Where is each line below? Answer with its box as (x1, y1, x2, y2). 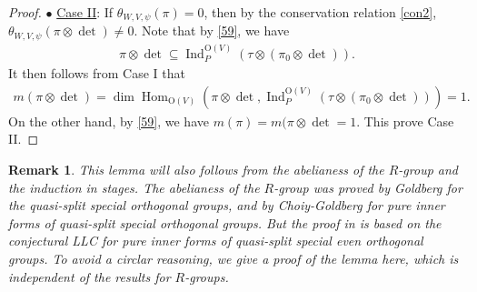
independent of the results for (8, 267, 171, 286)
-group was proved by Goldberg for (273, 177, 462, 196)
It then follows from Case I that (8, 64, 186, 83)
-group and (398, 159, 459, 178)
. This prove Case (356, 111, 454, 130)
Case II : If (56, 3, 114, 21)
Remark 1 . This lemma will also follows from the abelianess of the (8, 159, 384, 178)
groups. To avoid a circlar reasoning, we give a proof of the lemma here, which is (8, 248, 459, 267)
